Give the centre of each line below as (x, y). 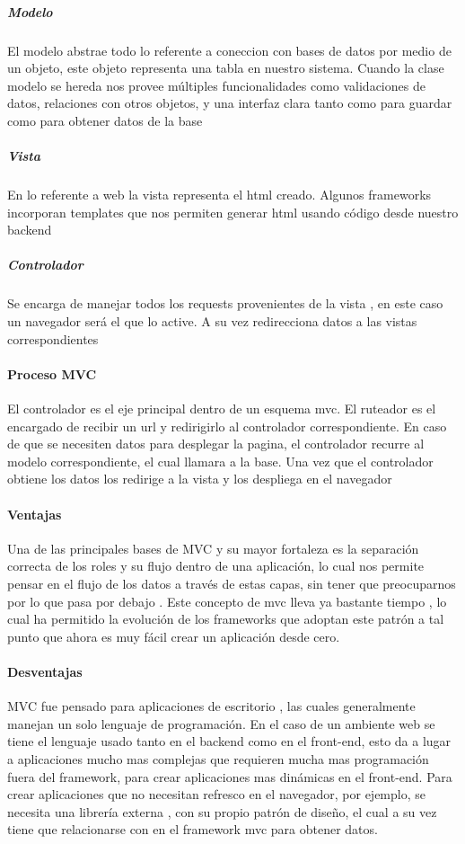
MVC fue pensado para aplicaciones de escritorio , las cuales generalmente (211, 706)
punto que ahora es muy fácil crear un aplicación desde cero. (174, 636)
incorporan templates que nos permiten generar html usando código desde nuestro (233, 212)
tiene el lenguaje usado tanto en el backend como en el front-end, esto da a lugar (229, 741)
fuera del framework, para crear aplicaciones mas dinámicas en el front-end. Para (230, 776)
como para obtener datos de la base (105, 120)
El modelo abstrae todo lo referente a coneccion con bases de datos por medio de (229, 50)
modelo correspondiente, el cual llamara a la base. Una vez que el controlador (220, 461)
